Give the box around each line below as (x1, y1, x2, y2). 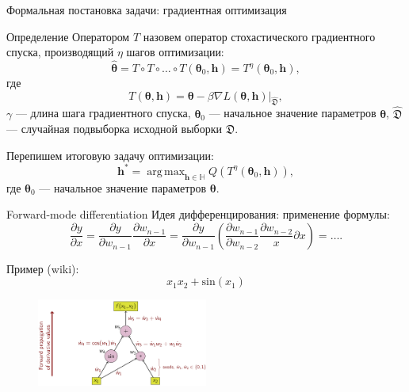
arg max (147, 166, 185, 177)
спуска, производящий (6, 44, 114, 60)
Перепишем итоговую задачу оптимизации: (6, 147, 214, 163)
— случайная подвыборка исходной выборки (6, 120, 223, 137)
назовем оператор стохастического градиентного (143, 28, 376, 44)
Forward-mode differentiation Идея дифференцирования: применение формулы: (6, 206, 390, 223)
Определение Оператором (6, 28, 130, 44)
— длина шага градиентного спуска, (15, 105, 191, 121)
